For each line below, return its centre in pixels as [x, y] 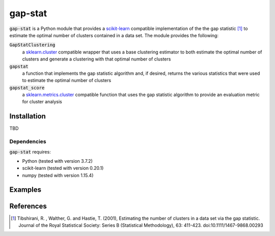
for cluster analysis [42, 102]
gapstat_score [27, 87]
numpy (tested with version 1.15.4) [58, 175]
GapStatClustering [32, 45]
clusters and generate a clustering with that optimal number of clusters [97, 59]
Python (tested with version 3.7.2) [57, 161]
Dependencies [28, 141]
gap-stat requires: [30, 152]
